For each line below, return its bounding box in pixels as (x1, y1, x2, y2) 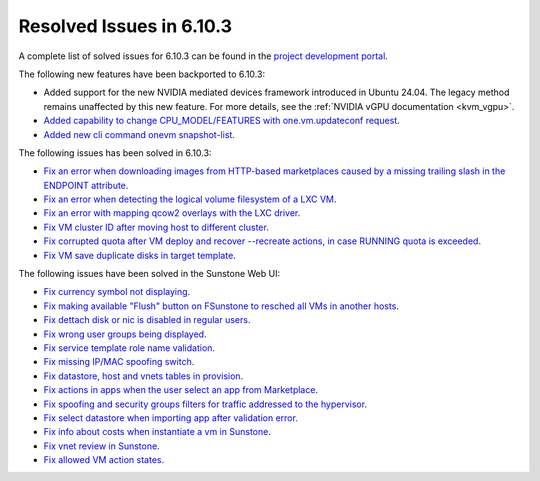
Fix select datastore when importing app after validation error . (43, 411, 299, 424)
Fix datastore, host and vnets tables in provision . (43, 370, 244, 382)
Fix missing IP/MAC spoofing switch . (43, 356, 195, 368)
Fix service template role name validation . (43, 341, 215, 354)
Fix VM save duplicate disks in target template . (43, 249, 237, 261)
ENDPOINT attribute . (43, 179, 129, 191)
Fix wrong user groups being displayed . (43, 328, 207, 340)
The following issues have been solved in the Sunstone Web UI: (18, 268, 280, 280)
